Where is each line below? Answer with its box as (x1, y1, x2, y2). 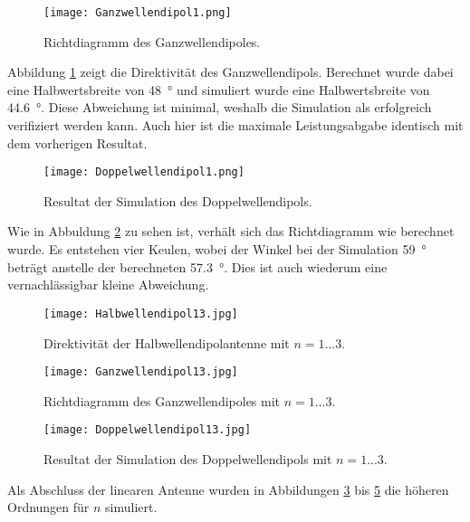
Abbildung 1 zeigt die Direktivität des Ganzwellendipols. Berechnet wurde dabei (7, 62, 454, 81)
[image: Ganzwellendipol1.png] (43, 6, 232, 19)
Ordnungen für (7, 498, 90, 517)
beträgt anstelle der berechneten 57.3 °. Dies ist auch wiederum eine (7, 257, 388, 276)
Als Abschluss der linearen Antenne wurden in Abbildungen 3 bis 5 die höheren (7, 479, 449, 498)
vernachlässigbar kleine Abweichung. (7, 275, 209, 294)
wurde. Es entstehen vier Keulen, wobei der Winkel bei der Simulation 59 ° (7, 240, 427, 259)
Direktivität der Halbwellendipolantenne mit (43, 333, 290, 352)
